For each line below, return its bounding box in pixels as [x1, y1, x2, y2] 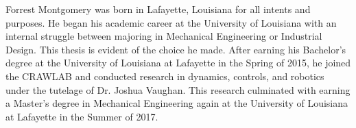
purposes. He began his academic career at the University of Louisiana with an [5, 15, 337, 29]
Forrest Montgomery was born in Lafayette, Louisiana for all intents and [5, 2, 311, 16]
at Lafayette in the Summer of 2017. [5, 109, 158, 123]
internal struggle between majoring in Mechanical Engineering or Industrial [5, 29, 322, 43]
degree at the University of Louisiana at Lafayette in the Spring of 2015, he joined [5, 55, 351, 70]
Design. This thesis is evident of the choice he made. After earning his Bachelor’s [5, 42, 346, 56]
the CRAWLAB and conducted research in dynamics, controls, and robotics [5, 68, 324, 83]
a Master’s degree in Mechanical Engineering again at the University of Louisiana [5, 96, 348, 110]
